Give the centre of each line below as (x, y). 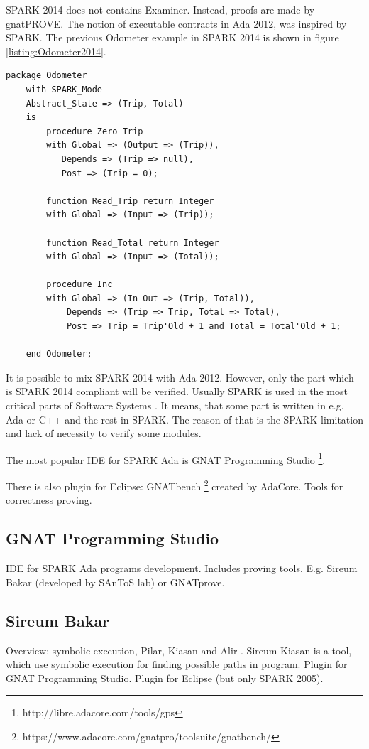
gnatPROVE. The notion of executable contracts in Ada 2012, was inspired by (176, 23)
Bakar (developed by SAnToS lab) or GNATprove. (115, 582)
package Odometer (46, 76)
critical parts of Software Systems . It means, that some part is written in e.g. (175, 405)
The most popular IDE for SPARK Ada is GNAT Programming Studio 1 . (166, 458)
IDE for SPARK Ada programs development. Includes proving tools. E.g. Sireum (182, 568)
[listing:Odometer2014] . (56, 51)
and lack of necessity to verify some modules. (104, 433)
